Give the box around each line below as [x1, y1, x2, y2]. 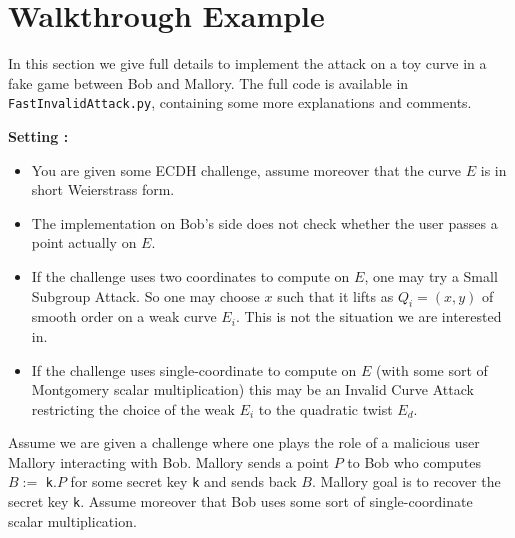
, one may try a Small [364, 265, 498, 286]
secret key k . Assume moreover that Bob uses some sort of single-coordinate [8, 491, 473, 512]
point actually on [31, 232, 137, 253]
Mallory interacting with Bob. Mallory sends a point [8, 451, 329, 472]
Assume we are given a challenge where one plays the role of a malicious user [8, 432, 480, 453]
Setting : [8, 125, 69, 146]
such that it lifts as [277, 285, 394, 306]
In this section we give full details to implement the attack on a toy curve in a [8, 53, 487, 74]
